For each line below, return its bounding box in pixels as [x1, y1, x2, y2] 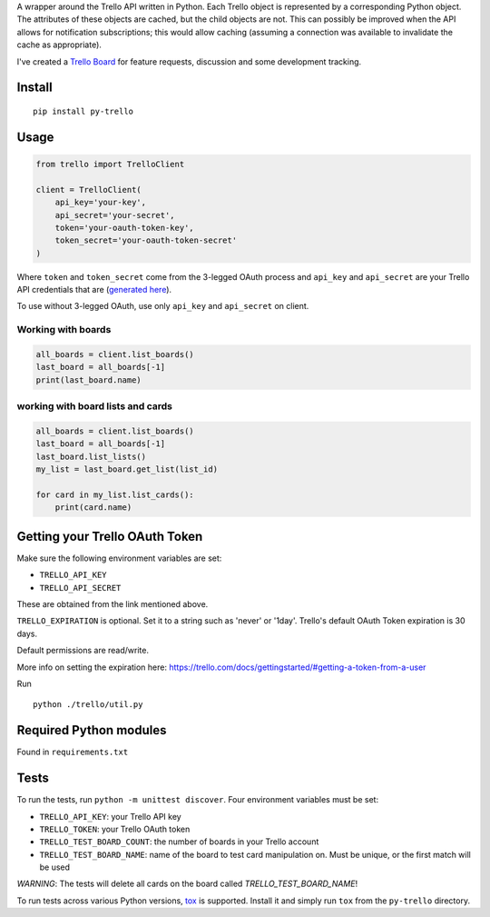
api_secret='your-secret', [54, 210, 176, 220]
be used [39, 862, 71, 872]
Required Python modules [16, 723, 167, 738]
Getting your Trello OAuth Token [16, 528, 203, 544]
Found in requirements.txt [16, 746, 129, 758]
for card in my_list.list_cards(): [35, 489, 194, 500]
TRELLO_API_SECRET [39, 583, 122, 593]
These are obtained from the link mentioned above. [16, 598, 209, 609]
